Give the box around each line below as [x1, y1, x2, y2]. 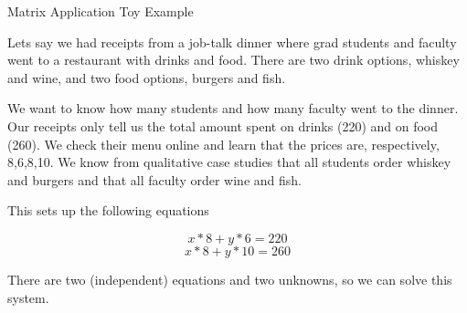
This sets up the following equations [7, 201, 209, 220]
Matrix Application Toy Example [7, 2, 194, 20]
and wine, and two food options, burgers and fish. [7, 68, 286, 87]
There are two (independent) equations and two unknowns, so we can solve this [7, 269, 452, 288]
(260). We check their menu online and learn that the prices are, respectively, [7, 134, 440, 153]
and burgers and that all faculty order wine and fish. [7, 170, 302, 189]
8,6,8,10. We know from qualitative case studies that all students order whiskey [7, 152, 451, 172]
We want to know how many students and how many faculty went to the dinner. [7, 99, 459, 118]
